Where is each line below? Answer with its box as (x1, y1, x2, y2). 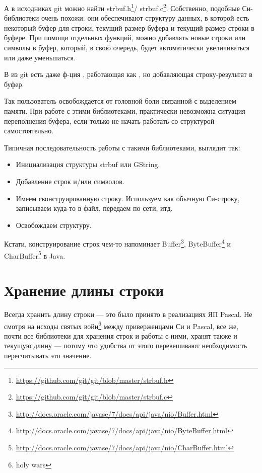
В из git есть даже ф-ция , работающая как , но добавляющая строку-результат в (4, 69, 252, 80)
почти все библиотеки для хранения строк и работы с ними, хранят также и (4, 330, 237, 341)
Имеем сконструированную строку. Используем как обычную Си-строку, (16, 193, 240, 203)
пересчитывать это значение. (4, 350, 92, 360)
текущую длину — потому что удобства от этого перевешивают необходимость (4, 340, 247, 351)
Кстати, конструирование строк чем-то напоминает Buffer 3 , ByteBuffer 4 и (4, 237, 231, 249)
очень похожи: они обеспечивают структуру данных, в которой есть (41, 13, 249, 23)
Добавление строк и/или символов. (16, 176, 124, 186)
